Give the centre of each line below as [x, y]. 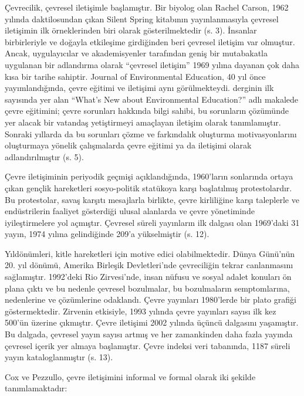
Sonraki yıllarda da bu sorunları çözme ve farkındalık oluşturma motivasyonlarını [151, 133]
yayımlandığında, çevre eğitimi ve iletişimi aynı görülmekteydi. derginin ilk [139, 88]
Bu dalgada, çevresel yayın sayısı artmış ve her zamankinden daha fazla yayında [149, 334]
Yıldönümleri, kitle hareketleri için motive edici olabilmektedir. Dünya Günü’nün [150, 253]
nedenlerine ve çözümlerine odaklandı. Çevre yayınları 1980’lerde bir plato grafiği [151, 299]
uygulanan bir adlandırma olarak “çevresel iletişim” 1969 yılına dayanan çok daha [152, 64]
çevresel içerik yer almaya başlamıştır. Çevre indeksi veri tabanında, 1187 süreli [148, 345]
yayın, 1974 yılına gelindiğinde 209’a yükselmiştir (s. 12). [107, 234]
